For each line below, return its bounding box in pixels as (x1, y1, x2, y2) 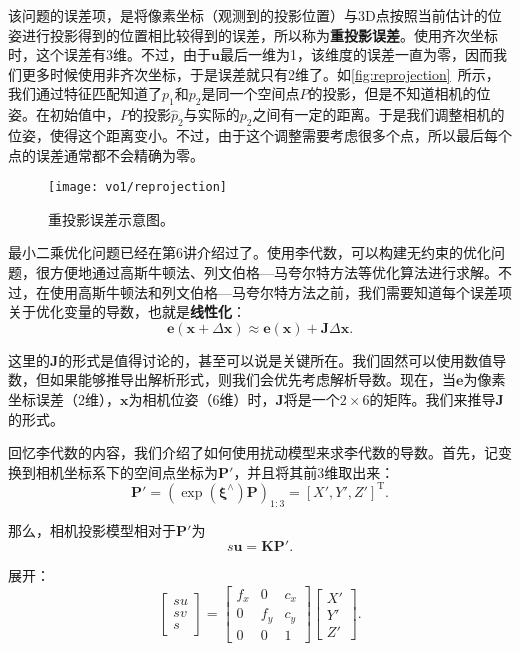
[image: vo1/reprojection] (48, 180, 227, 195)
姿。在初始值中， (8, 104, 120, 125)
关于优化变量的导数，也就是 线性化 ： (8, 301, 246, 322)
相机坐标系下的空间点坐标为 (35, 461, 218, 482)
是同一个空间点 (201, 83, 300, 104)
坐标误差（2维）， (8, 388, 120, 409)
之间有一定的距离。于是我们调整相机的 (252, 104, 505, 125)
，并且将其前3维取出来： (233, 461, 395, 482)
